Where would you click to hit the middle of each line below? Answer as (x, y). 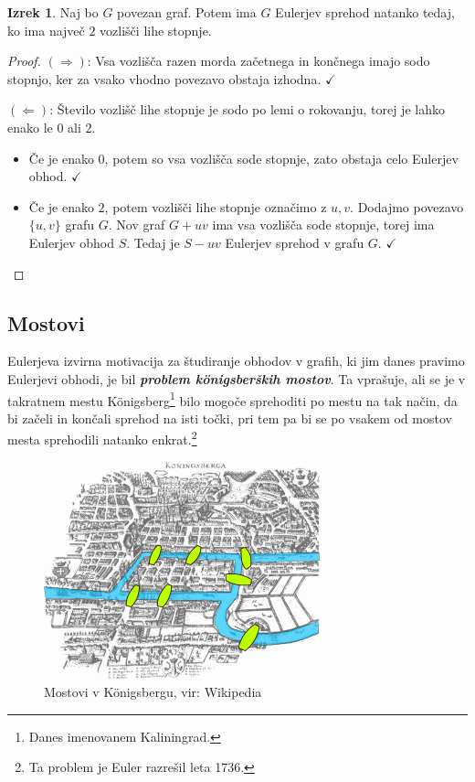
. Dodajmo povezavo (407, 206)
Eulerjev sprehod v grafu (295, 242)
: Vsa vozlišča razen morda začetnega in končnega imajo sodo (259, 61)
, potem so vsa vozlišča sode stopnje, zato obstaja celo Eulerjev (281, 158)
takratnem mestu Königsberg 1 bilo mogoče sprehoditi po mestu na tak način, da (232, 399)
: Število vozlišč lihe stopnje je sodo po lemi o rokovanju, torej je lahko (247, 109)
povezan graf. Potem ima (187, 12)
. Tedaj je (153, 242)
